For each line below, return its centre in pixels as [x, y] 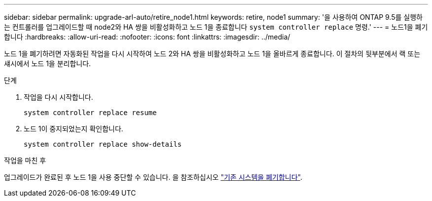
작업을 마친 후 [25, 160]
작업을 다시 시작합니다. [58, 97]
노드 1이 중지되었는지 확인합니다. [73, 129]
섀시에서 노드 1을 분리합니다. [48, 63]
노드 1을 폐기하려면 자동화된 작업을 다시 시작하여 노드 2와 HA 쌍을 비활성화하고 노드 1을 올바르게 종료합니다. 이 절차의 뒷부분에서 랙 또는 [212, 54]
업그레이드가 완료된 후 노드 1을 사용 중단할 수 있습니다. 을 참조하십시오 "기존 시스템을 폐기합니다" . [153, 177]
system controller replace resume [90, 113]
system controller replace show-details [103, 144]
